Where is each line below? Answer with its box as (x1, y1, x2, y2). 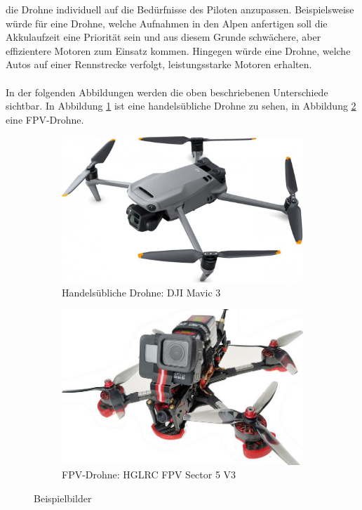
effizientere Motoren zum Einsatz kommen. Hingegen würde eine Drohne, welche (6, 43, 351, 58)
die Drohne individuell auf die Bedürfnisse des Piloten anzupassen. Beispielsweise (6, 2, 354, 16)
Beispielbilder (34, 490, 92, 505)
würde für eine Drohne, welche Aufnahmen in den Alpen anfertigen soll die (6, 15, 328, 30)
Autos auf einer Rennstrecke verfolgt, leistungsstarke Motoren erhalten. (6, 57, 312, 72)
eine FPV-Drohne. (6, 112, 84, 126)
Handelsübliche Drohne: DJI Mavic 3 (62, 285, 221, 299)
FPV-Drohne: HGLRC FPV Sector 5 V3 (62, 467, 236, 482)
